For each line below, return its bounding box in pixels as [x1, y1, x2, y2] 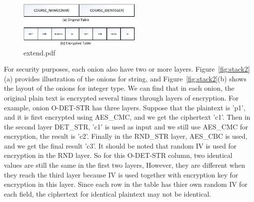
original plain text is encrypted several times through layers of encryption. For [4, 92, 239, 102]
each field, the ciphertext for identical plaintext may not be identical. [4, 188, 211, 199]
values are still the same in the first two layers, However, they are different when [4, 160, 245, 170]
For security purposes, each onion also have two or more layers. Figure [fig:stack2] [4, 64, 250, 74]
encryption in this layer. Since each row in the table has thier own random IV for [4, 179, 248, 189]
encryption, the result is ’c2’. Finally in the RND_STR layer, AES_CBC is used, [4, 131, 248, 141]
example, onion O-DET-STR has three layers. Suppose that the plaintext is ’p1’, [4, 102, 246, 112]
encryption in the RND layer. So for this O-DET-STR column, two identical [4, 150, 232, 160]
